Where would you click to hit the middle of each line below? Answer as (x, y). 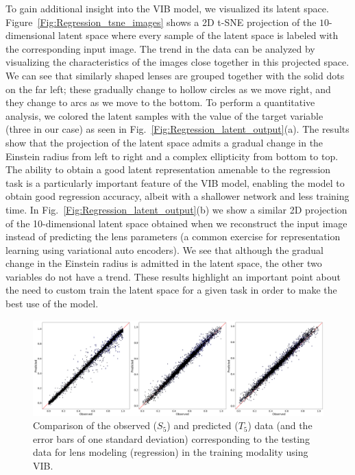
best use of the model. (52, 304)
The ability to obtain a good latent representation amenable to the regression (168, 169)
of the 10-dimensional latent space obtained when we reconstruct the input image (176, 223)
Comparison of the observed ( (95, 425)
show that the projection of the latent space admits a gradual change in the (164, 142)
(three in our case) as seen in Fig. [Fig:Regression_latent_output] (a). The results (177, 129)
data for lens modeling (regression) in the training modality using (171, 452)
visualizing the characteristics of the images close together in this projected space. (177, 62)
